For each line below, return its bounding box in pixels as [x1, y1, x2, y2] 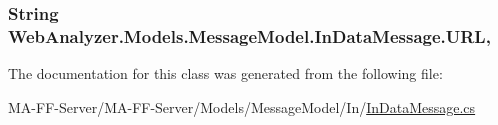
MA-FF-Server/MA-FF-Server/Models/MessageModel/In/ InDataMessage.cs [8, 96, 476, 117]
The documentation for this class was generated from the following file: [8, 63, 443, 84]
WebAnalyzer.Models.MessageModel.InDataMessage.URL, [8, 23, 491, 48]
